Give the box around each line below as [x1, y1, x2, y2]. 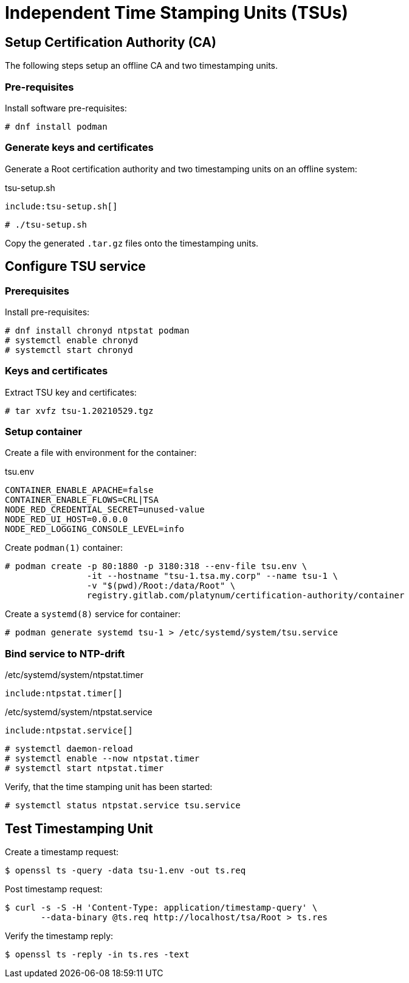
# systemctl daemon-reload [5, 744, 133, 754]
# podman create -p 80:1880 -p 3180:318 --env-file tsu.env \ [5, 561, 308, 572]
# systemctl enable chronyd [5, 335, 139, 345]
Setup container [5, 425, 83, 438]
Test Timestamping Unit [5, 820, 153, 836]
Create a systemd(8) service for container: [5, 609, 181, 620]
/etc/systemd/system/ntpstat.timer [5, 670, 143, 680]
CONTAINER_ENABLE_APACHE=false [5, 485, 154, 495]
